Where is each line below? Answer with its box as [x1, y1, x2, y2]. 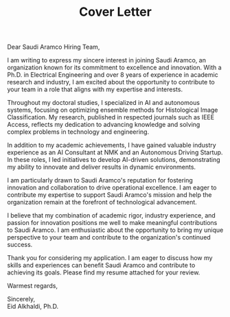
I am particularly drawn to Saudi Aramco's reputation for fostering [7, 176, 194, 185]
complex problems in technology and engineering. [7, 128, 150, 136]
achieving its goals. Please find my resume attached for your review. [7, 268, 200, 277]
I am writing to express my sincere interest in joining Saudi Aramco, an [7, 56, 206, 64]
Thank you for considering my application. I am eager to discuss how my [7, 254, 213, 262]
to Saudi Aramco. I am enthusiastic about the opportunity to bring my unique [7, 226, 224, 234]
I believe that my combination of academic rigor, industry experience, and [7, 211, 216, 220]
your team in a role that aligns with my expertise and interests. [7, 85, 183, 93]
